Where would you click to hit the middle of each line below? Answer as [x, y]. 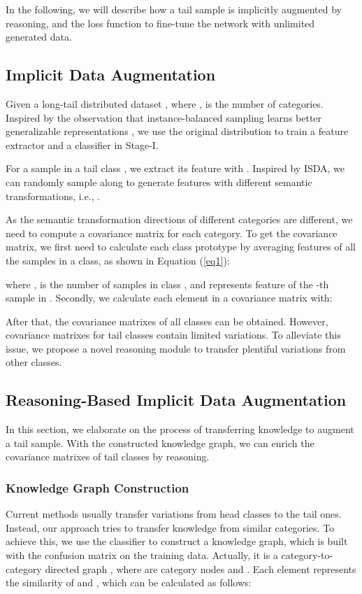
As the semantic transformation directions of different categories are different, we [179, 219]
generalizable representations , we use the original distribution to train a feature [177, 131]
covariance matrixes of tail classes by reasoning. [108, 457]
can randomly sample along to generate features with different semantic [159, 182]
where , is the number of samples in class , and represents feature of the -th [167, 284]
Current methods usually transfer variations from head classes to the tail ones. [174, 514]
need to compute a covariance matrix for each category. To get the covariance [172, 233]
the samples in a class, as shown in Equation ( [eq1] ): [118, 260]
